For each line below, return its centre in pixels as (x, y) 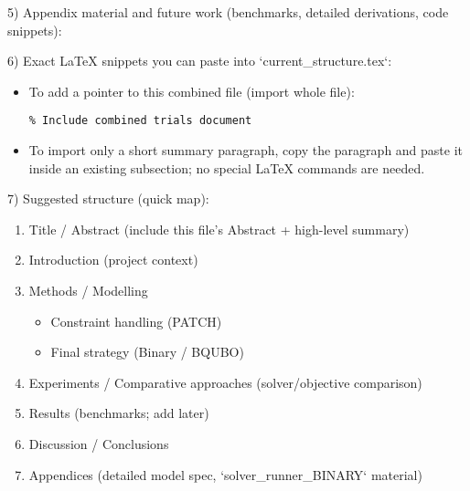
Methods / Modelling (88, 290)
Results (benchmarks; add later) (119, 413)
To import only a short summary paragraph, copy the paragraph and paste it (246, 150)
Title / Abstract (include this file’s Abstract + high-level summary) (219, 229)
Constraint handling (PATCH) (136, 321)
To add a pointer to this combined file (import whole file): (192, 91)
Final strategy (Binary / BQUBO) (147, 352)
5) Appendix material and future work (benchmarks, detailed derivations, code (228, 12)
